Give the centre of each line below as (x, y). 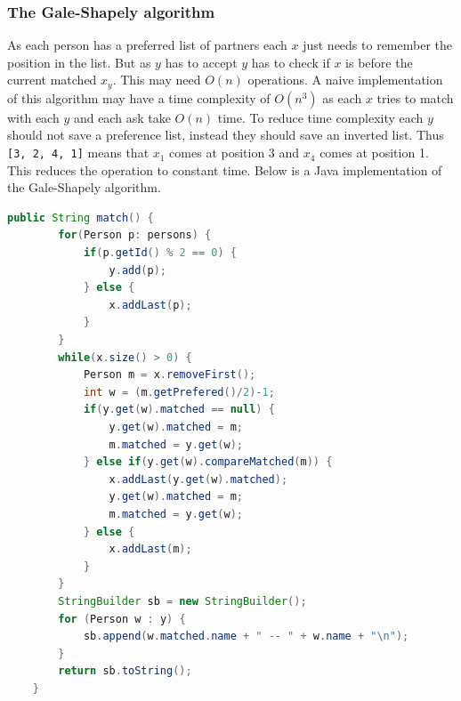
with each (33, 117)
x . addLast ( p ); (150, 305)
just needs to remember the (377, 45)
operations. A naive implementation (345, 80)
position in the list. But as (79, 62)
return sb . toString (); (125, 671)
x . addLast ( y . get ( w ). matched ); (198, 479)
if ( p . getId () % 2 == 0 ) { (160, 253)
